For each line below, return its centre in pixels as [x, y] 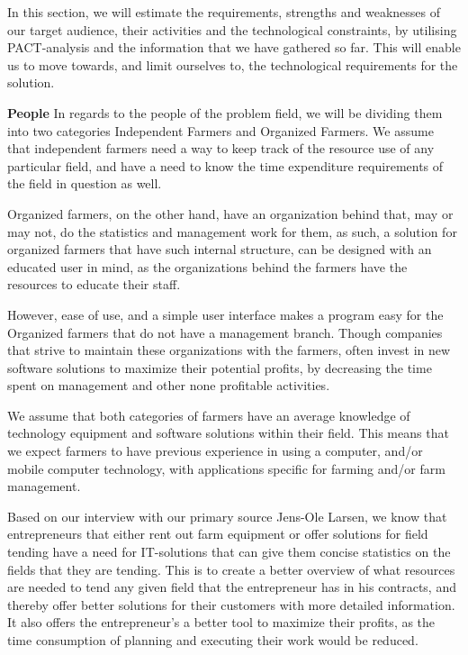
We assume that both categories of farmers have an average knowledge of [209, 415]
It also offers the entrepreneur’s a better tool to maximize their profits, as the [221, 622]
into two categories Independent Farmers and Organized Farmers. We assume [220, 130]
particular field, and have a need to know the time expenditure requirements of [225, 165]
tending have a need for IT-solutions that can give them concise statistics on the [229, 552]
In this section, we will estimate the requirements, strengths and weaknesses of [224, 12]
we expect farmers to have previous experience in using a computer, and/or [215, 451]
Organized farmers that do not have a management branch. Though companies [225, 332]
